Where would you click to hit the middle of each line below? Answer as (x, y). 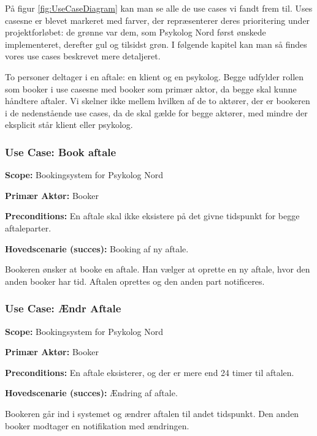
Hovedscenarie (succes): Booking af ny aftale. (97, 248)
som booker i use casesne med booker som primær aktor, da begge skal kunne (151, 88)
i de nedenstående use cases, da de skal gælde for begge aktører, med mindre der (156, 112)
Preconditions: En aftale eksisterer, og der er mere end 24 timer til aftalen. (150, 372)
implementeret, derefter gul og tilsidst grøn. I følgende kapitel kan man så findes (156, 44)
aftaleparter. (28, 227)
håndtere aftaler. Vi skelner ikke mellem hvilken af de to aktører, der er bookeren (158, 101)
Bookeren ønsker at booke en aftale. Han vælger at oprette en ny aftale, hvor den (158, 269)
